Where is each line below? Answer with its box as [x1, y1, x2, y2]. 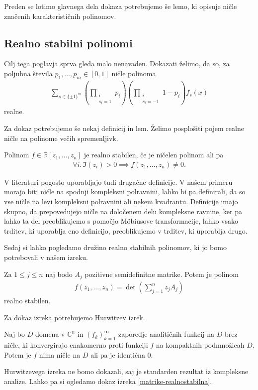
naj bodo [45, 268, 73, 279]
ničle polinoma [111, 68, 156, 78]
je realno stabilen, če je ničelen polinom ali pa [84, 149, 224, 160]
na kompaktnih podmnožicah [156, 340, 245, 350]
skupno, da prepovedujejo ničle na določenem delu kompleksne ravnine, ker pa [4, 206, 243, 216]
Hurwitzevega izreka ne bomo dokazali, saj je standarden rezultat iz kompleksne [4, 366, 249, 377]
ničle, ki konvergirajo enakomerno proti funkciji [4, 340, 148, 350]
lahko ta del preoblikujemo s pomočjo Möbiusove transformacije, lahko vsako [4, 216, 239, 226]
